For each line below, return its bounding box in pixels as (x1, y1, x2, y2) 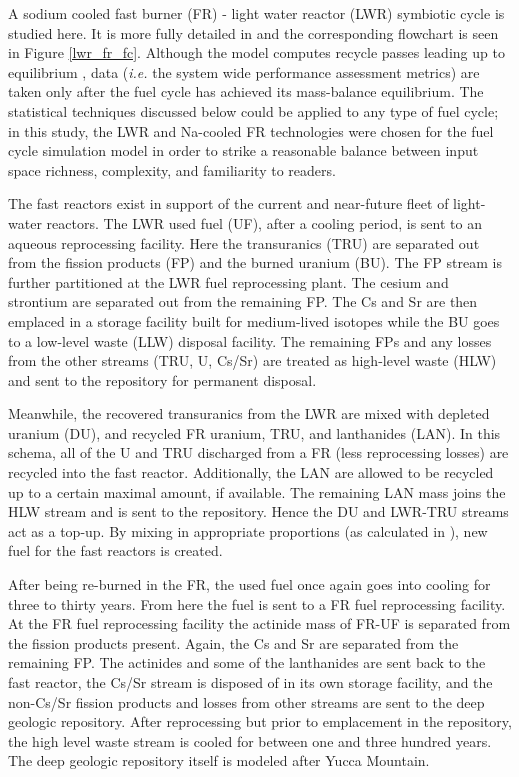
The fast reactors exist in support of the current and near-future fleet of (8, 193, 449, 214)
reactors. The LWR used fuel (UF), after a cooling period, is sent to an (46, 212, 482, 233)
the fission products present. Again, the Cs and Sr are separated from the (8, 632, 459, 653)
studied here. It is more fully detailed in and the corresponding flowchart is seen (8, 22, 499, 43)
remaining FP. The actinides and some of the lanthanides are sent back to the (8, 652, 486, 673)
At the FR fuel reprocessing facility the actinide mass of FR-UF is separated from (8, 613, 511, 634)
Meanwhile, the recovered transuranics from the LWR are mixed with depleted (8, 403, 490, 424)
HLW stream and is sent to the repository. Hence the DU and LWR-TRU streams (8, 501, 509, 522)
